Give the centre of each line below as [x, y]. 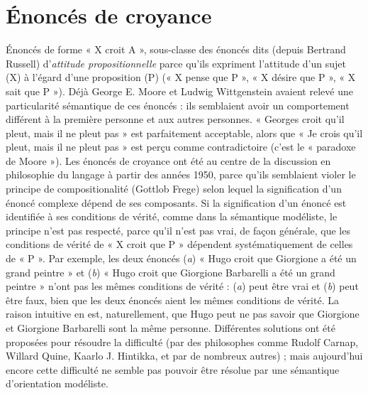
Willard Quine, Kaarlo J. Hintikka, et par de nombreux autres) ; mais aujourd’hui [184, 356]
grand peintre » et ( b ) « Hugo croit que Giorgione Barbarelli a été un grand [171, 272]
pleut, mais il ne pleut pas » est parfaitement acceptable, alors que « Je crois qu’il [184, 133]
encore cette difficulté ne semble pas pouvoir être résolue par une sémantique [173, 369]
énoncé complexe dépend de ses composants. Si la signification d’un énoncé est [176, 202]
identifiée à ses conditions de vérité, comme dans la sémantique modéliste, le [172, 216]
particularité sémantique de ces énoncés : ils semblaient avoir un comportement [178, 105]
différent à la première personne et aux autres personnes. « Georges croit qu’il [175, 119]
